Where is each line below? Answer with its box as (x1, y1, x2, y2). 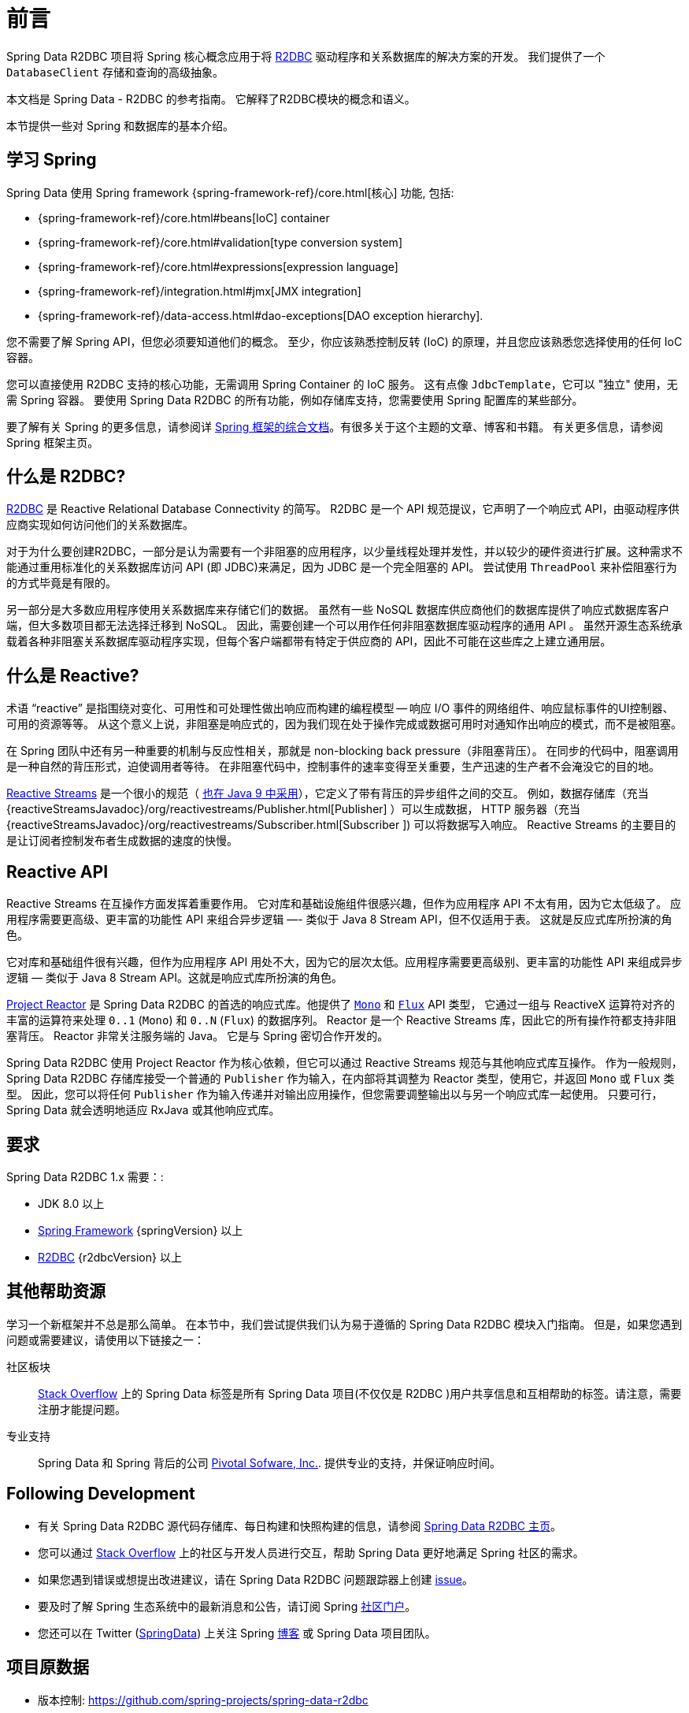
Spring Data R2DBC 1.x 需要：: (6, 1169, 164, 1183)
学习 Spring (6, 150, 97, 170)
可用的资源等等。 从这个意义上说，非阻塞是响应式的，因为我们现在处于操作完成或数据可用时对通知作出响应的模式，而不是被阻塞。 (6, 717, 682, 731)
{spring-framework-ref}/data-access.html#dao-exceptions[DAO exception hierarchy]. (38, 308, 483, 322)
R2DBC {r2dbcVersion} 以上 (38, 1250, 182, 1264)
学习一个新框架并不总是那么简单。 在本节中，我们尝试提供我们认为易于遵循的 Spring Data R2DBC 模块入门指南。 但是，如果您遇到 (6, 1317, 683, 1331)
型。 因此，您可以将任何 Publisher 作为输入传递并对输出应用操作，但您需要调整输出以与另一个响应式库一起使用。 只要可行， (6, 1087, 663, 1102)
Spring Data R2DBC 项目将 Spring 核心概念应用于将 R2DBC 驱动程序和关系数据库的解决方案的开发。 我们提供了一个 (6, 49, 606, 63)
